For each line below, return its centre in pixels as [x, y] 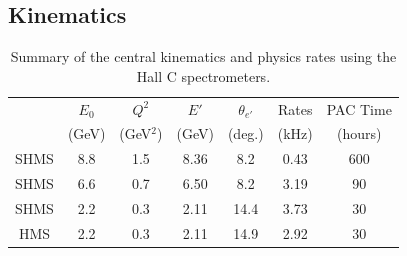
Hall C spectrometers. [203, 75]
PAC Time [359, 108]
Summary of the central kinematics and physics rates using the [203, 56]
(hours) [359, 133]
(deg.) [245, 133]
